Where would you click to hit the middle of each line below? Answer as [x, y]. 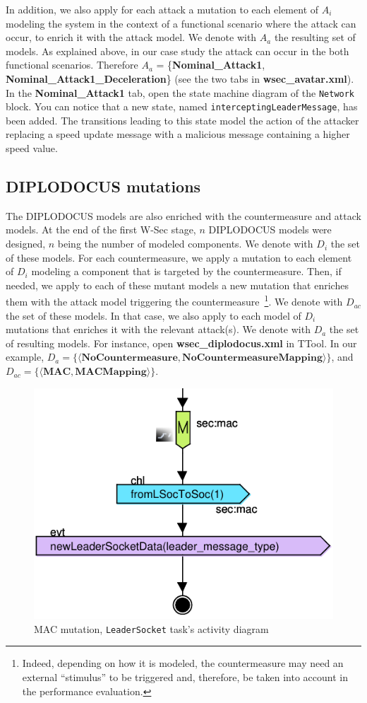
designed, [26, 244]
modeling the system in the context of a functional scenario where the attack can [181, 23]
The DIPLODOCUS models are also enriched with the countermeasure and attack [183, 215]
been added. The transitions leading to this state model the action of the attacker [182, 120]
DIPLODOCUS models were [270, 230]
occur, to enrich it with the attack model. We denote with [131, 37]
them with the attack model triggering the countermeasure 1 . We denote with [174, 301]
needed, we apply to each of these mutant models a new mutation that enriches [177, 285]
